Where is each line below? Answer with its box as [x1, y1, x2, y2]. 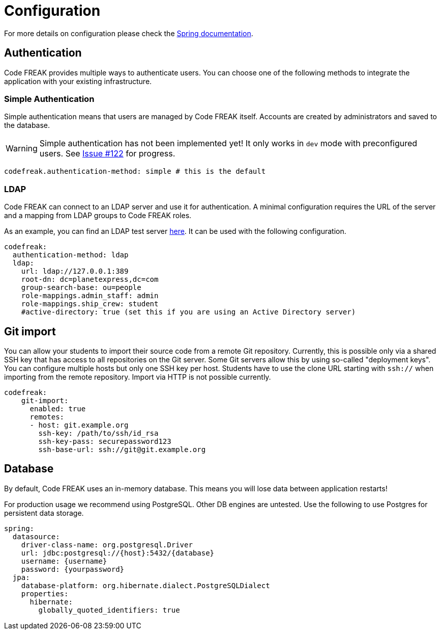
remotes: [30, 412, 65, 421]
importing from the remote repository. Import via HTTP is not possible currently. [4, 372, 271, 381]
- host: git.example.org [30, 420, 129, 429]
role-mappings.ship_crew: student [21, 300, 159, 308]
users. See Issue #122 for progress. [39, 148, 175, 159]
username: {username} [21, 557, 107, 565]
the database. [4, 121, 50, 130]
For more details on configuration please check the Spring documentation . [4, 29, 253, 38]
